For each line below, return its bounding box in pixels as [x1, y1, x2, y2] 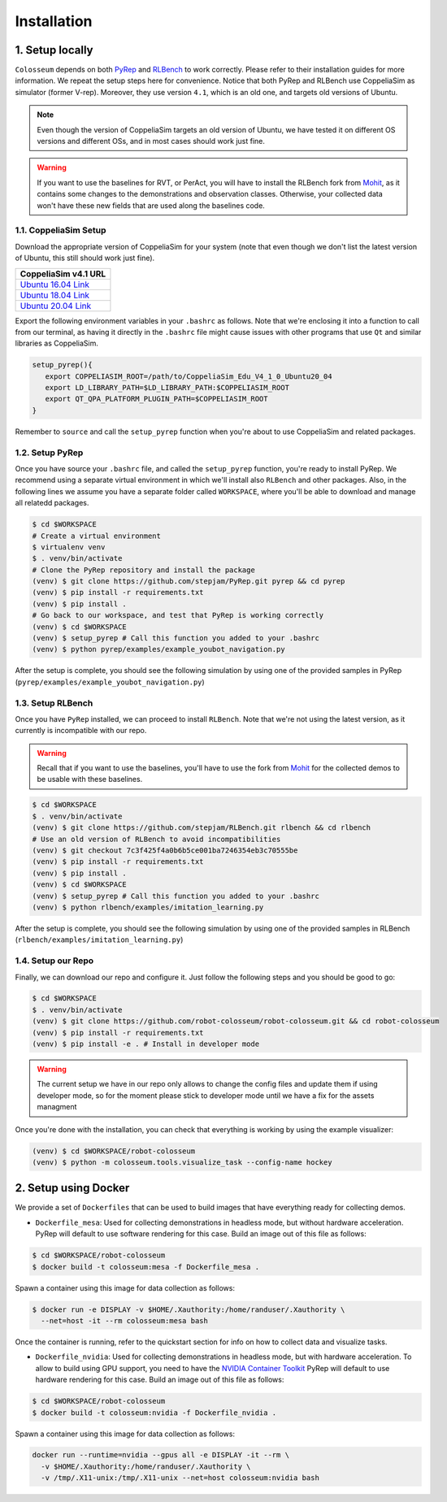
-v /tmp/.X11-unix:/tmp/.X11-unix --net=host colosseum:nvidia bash [41, 1474, 320, 1482]
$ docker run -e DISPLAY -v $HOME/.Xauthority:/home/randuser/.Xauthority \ [32, 1304, 345, 1314]
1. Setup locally [15, 43, 93, 57]
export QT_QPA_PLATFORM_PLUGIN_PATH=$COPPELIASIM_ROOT [45, 394, 268, 404]
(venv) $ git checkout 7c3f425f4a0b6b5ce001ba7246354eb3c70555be [32, 846, 298, 855]
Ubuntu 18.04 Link [20, 289, 89, 301]
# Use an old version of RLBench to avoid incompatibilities [32, 834, 281, 844]
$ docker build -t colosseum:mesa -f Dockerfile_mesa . [32, 1262, 260, 1271]
